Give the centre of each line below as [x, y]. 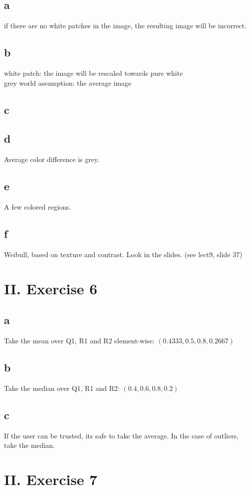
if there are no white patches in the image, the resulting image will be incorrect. [125, 26]
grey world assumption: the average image [68, 82]
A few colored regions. [38, 206]
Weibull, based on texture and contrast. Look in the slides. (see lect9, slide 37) [123, 254]
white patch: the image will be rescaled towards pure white [94, 73]
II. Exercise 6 [51, 288]
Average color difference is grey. [52, 159]
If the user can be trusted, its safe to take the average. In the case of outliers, [121, 435]
